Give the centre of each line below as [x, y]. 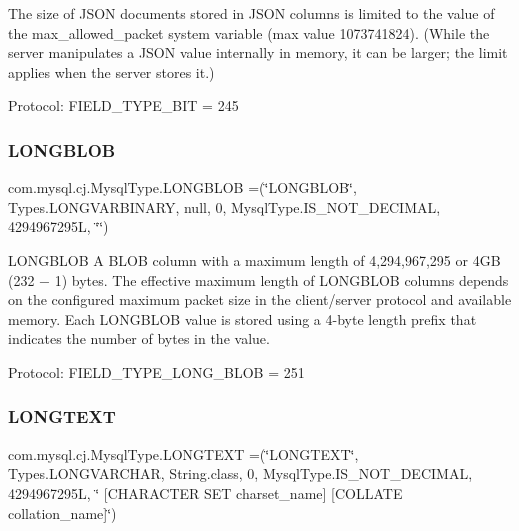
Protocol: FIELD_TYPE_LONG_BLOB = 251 [156, 371]
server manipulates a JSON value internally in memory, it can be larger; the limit [258, 52]
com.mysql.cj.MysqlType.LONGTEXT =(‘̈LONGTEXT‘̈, [183, 453]
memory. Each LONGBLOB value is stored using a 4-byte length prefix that [242, 318]
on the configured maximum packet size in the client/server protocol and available [260, 299]
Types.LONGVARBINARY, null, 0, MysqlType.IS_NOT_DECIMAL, [224, 206]
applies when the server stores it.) [111, 71]
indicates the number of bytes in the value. [139, 338]
